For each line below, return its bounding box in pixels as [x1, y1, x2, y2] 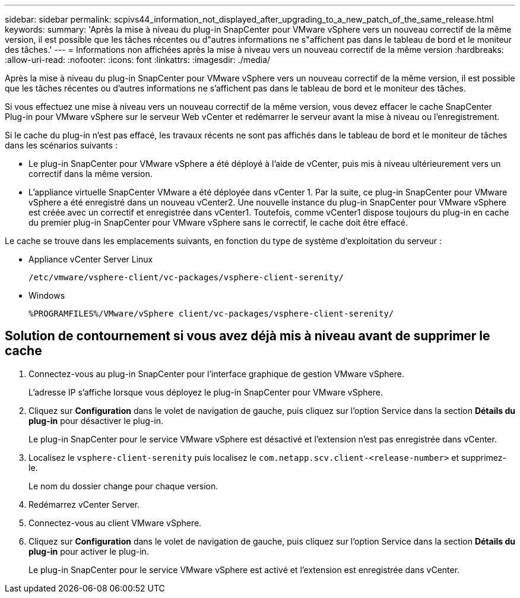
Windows [28, 290, 65, 300]
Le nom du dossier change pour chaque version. [28, 480, 218, 491]
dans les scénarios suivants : [5, 140, 118, 150]
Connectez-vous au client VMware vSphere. [28, 517, 202, 528]
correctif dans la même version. [28, 169, 153, 179]
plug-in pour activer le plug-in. [28, 546, 149, 556]
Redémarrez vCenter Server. [28, 499, 140, 510]
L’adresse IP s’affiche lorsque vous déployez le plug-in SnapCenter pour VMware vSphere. [28, 387, 383, 397]
